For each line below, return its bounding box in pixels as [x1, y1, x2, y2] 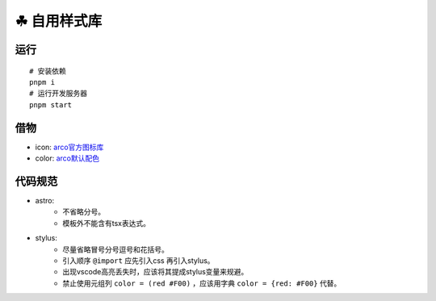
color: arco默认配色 [35, 153, 100, 163]
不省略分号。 [62, 207, 105, 217]
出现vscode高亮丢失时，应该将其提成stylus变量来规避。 [62, 267, 249, 277]
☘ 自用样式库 [15, 12, 103, 30]
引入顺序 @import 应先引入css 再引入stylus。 [62, 255, 215, 265]
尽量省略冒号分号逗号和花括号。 [62, 245, 169, 254]
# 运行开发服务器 [29, 89, 88, 98]
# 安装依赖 [29, 66, 66, 76]
